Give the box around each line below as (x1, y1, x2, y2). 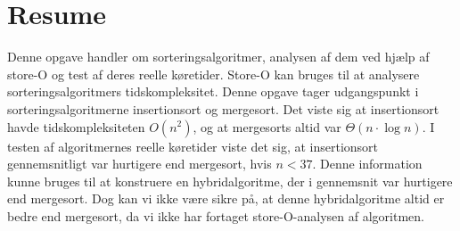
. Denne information (312, 154, 423, 173)
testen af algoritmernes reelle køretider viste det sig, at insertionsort (7, 136, 379, 155)
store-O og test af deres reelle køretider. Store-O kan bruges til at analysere (7, 64, 420, 83)
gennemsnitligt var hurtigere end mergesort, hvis (7, 154, 272, 173)
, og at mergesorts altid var (193, 117, 341, 136)
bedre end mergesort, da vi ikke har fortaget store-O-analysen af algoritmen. (7, 206, 424, 225)
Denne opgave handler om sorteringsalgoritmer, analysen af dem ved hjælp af (7, 47, 430, 66)
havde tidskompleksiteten (7, 117, 145, 136)
